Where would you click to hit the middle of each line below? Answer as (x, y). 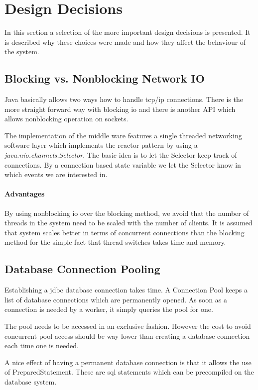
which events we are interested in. (56, 174)
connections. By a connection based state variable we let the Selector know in (123, 164)
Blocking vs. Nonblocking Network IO (105, 78)
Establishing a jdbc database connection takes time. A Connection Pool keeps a (126, 290)
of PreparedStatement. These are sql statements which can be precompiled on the (129, 372)
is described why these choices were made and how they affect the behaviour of (125, 42)
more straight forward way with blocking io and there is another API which (120, 109)
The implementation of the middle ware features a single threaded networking (123, 135)
